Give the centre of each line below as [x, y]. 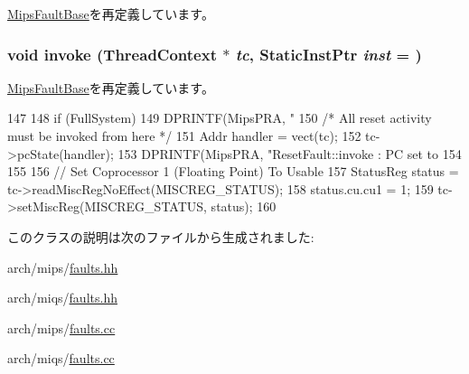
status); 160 [244, 206]
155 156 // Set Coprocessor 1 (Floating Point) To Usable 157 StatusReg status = [233, 171]
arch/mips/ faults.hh [63, 267]
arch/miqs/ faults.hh [62, 298]
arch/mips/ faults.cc [61, 327]
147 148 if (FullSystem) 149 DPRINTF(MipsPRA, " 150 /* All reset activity [220, 118]
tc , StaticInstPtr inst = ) [328, 54]
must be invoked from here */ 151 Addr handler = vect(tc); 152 [184, 136]
